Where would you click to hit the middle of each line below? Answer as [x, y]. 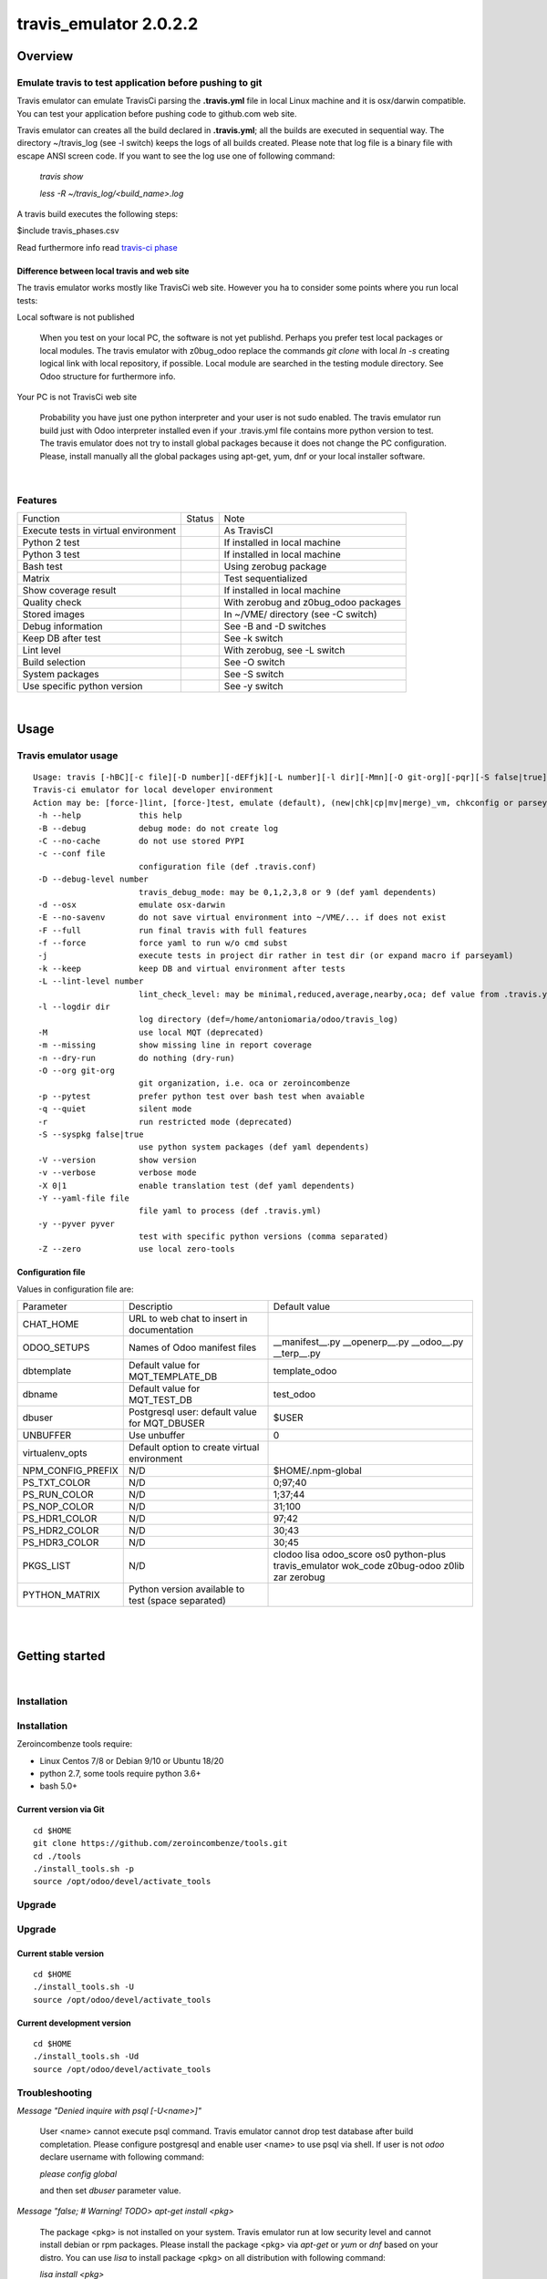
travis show [62, 177]
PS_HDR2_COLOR [61, 1531]
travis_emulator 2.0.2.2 [108, 24]
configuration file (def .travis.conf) [227, 866]
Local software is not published [76, 317]
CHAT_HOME [51, 1325]
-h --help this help [110, 815]
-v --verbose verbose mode [117, 1173]
